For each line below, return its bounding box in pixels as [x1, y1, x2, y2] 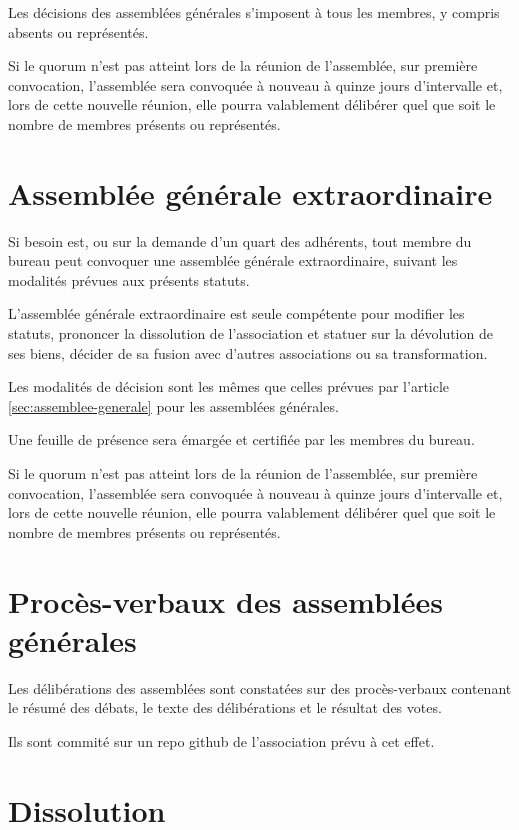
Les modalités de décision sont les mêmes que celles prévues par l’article [8, 376, 450, 397]
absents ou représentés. [8, 21, 149, 42]
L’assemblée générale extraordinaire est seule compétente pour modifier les [8, 303, 465, 324]
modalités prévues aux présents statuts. [8, 269, 250, 290]
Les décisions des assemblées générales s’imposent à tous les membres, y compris [8, 2, 500, 22]
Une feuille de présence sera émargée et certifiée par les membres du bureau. [8, 429, 475, 450]
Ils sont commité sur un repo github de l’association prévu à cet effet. [8, 730, 435, 751]
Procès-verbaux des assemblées [8, 580, 443, 621]
